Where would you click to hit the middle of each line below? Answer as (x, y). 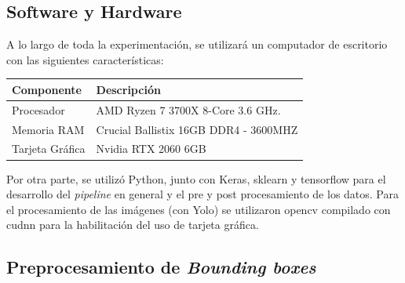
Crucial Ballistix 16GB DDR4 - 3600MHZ (197, 129)
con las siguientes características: (85, 59)
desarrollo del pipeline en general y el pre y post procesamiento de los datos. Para (202, 194)
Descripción (128, 89)
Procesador (38, 109)
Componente (47, 89)
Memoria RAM (48, 129)
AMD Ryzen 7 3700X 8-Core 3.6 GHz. (188, 109)
